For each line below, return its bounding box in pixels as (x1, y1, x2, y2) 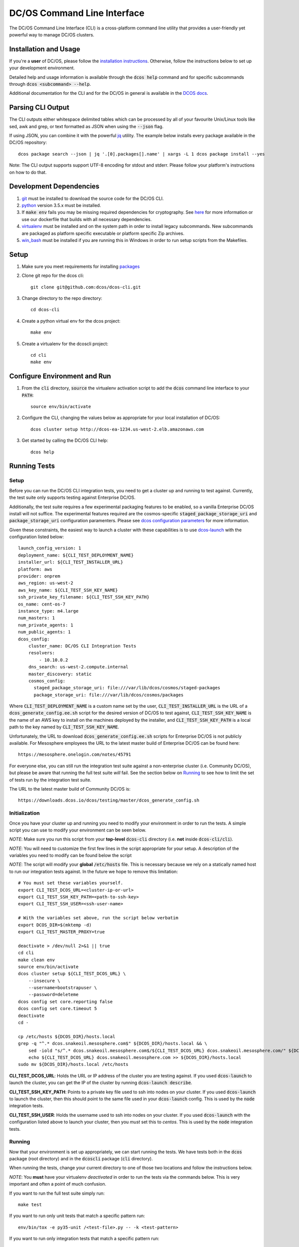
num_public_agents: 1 (18, 629, 71, 635)
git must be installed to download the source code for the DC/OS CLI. (21, 195, 164, 202)
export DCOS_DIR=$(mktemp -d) (18, 922, 92, 928)
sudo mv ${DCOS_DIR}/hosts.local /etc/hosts (18, 1061, 129, 1067)
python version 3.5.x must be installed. (21, 202, 102, 208)
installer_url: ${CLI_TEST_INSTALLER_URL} (18, 559, 124, 565)
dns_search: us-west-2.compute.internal (28, 664, 129, 670)
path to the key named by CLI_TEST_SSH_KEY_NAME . (9, 724, 120, 730)
